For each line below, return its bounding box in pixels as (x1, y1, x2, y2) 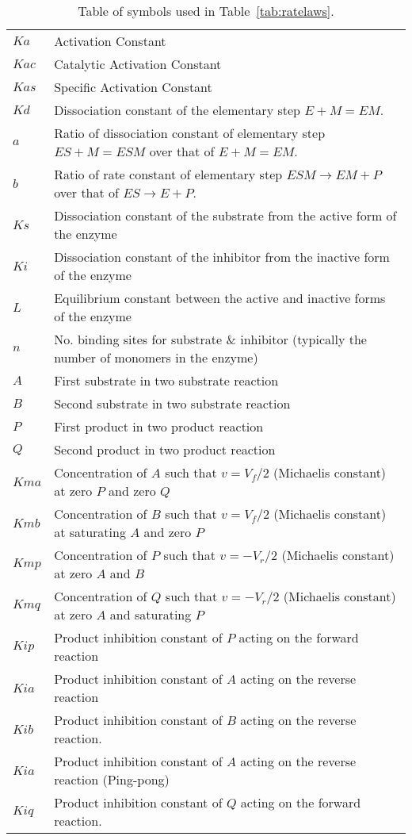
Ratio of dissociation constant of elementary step (54, 124, 326, 142)
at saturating (54, 523, 126, 541)
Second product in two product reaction (54, 440, 276, 458)
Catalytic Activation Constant (54, 55, 222, 73)
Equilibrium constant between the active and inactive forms (54, 289, 386, 307)
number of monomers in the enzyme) (54, 348, 258, 366)
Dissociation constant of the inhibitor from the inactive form (54, 247, 390, 266)
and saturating (109, 605, 192, 623)
